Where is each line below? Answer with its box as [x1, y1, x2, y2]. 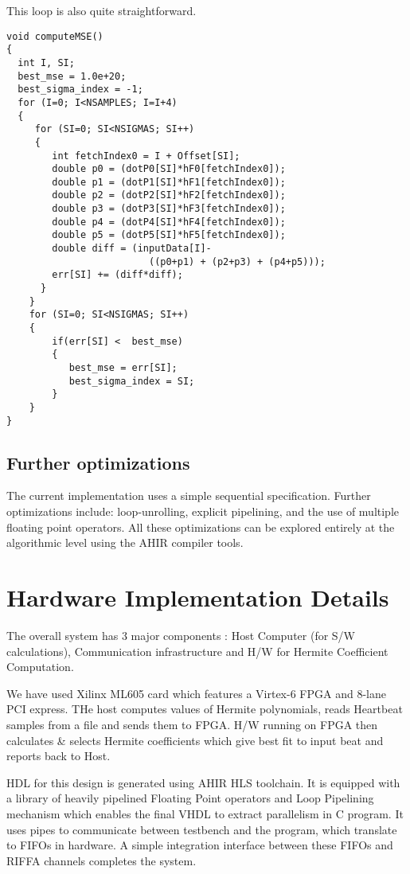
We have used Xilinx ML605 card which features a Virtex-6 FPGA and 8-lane [6, 685, 386, 701]
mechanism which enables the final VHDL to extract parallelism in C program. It [6, 805, 404, 821]
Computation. [6, 658, 74, 675]
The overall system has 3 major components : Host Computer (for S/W [6, 626, 356, 643]
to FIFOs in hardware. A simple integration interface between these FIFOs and [6, 837, 393, 853]
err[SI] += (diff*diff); [52, 269, 183, 281]
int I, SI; [18, 57, 75, 68]
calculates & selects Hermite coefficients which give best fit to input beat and [6, 732, 384, 748]
